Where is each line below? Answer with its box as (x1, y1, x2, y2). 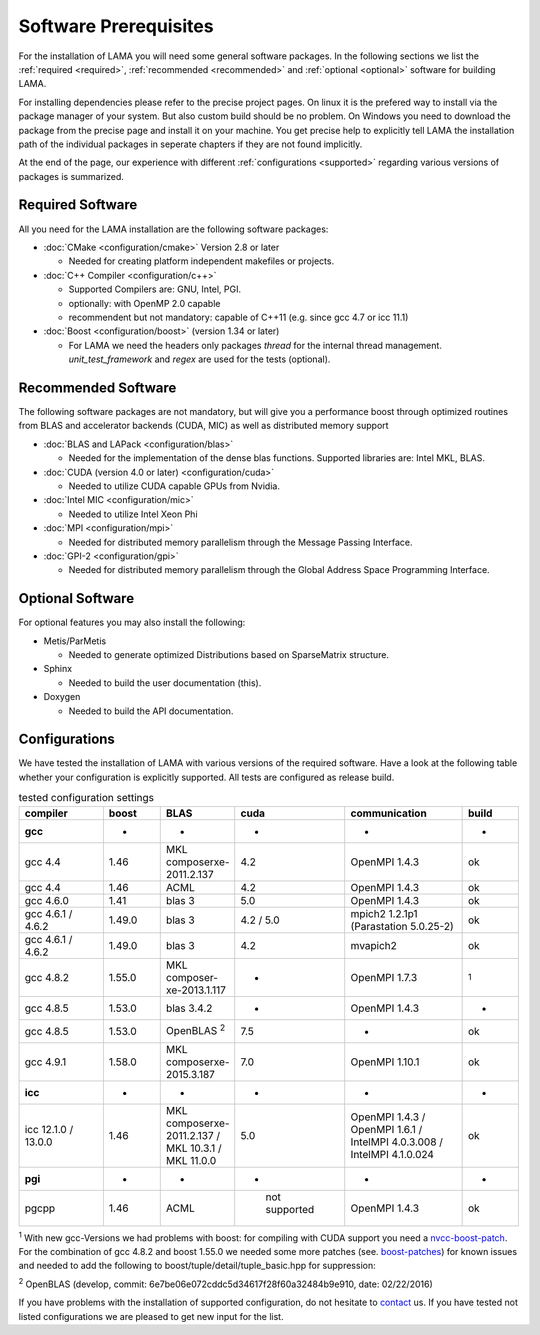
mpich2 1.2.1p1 (350, 906, 419, 920)
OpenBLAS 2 (165, 1022, 226, 1038)
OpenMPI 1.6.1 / (350, 1122, 423, 1136)
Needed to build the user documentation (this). (68, 676, 262, 689)
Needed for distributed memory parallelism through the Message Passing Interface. (68, 536, 413, 548)
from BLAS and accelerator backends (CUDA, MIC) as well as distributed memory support (18, 420, 389, 432)
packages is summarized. (18, 170, 125, 182)
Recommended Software (18, 379, 177, 396)
